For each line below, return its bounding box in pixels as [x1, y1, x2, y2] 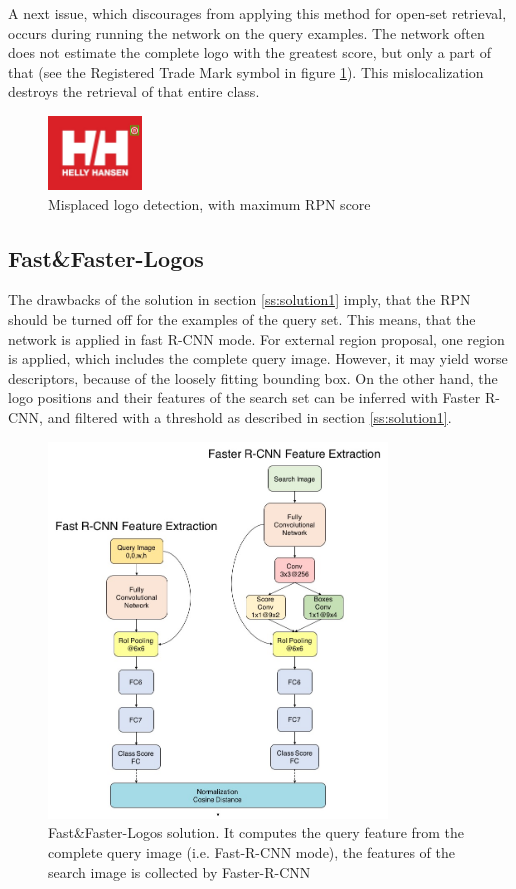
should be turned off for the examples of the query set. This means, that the [8, 309, 476, 330]
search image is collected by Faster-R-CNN [48, 861, 311, 882]
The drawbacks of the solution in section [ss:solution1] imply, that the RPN [8, 289, 471, 310]
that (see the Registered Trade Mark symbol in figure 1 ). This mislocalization [8, 61, 484, 82]
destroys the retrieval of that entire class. [8, 81, 260, 102]
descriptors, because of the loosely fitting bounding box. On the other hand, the [8, 367, 498, 388]
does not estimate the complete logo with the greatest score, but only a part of [8, 42, 491, 63]
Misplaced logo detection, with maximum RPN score [48, 193, 371, 214]
